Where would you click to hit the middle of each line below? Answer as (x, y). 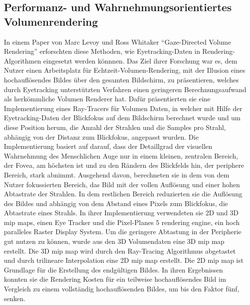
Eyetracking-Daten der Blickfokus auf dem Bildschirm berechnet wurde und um (122, 118)
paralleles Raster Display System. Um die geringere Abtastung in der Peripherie (123, 232)
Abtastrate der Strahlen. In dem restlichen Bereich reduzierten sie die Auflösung (123, 194)
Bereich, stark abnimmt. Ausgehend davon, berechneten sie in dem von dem (117, 174)
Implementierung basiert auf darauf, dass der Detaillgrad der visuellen (108, 146)
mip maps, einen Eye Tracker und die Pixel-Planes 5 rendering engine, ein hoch (122, 222)
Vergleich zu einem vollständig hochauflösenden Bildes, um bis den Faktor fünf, (122, 289)
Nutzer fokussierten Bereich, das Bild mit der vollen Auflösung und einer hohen (122, 184)
